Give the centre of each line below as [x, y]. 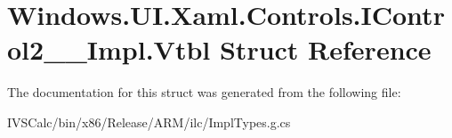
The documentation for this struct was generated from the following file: [204, 92]
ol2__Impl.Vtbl [109, 49]
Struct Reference [325, 49]
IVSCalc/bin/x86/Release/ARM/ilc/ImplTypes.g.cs [149, 122]
